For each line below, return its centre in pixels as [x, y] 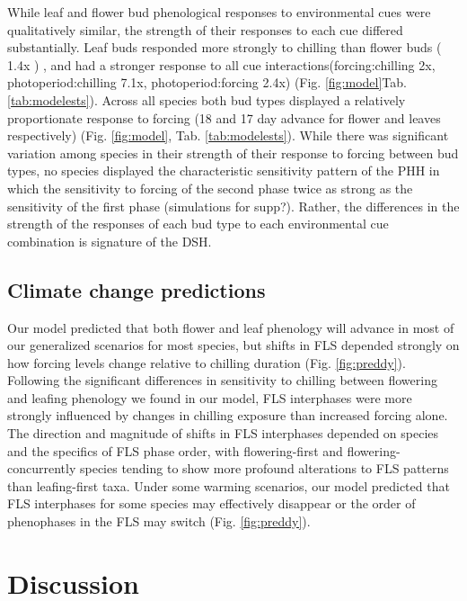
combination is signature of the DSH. [110, 241]
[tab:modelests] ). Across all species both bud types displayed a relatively [207, 99]
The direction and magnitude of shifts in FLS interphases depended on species [223, 433]
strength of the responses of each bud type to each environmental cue [198, 224]
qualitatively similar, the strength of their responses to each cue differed [205, 29]
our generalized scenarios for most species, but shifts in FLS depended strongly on [233, 345]
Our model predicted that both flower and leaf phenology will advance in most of [231, 327]
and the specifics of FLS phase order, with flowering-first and [175, 450]
